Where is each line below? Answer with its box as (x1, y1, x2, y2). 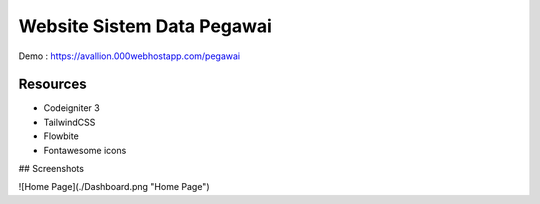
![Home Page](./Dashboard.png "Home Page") (18, 181, 210, 193)
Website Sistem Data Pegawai (18, 15, 272, 37)
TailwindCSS (43, 116, 96, 128)
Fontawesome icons (43, 144, 127, 156)
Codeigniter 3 (43, 102, 100, 114)
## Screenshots (18, 163, 85, 175)
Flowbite (43, 130, 79, 142)
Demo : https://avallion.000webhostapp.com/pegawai (18, 50, 240, 62)
